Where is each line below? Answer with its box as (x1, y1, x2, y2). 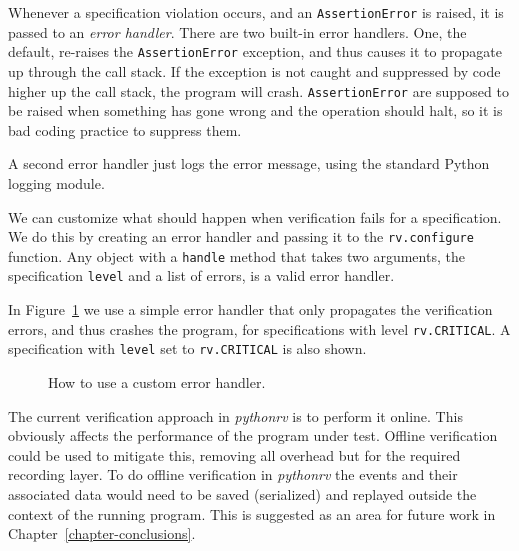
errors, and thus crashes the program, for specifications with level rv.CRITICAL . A (8, 318, 511, 339)
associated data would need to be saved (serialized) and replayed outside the (8, 483, 477, 504)
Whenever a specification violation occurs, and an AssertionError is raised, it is (8, 2, 504, 22)
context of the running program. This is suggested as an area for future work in (8, 503, 496, 524)
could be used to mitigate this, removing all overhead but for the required (8, 444, 461, 465)
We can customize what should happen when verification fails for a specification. (8, 206, 502, 227)
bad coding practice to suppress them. (8, 119, 242, 140)
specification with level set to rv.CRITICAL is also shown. (8, 338, 367, 359)
